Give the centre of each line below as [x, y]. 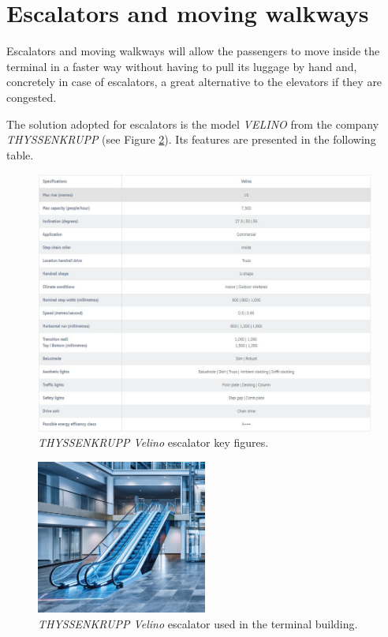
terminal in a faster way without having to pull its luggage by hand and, [182, 66]
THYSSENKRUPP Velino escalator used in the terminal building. [198, 623]
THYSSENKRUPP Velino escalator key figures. [153, 442]
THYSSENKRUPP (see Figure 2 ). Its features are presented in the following [191, 139]
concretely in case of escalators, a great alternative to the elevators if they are [194, 82]
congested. [32, 97]
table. [20, 154]
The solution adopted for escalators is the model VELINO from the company [193, 124]
